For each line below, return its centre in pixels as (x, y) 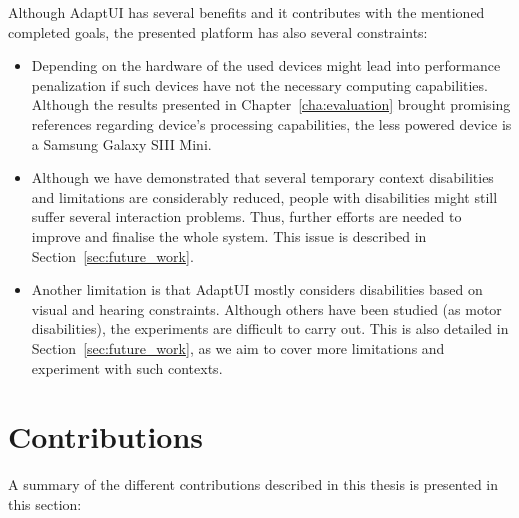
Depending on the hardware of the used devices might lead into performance (266, 65)
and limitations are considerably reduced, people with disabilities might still (264, 196)
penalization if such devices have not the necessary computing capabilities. (259, 84)
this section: (45, 503)
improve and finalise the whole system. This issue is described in (229, 235)
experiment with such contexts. (127, 367)
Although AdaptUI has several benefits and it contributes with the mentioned (246, 12)
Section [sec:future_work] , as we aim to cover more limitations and (238, 347)
